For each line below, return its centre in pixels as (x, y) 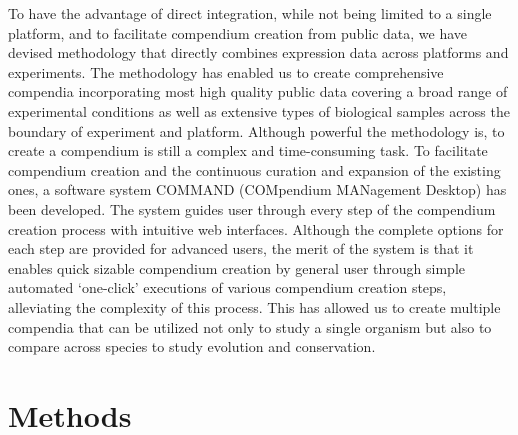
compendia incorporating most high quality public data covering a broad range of (258, 91)
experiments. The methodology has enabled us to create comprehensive (226, 71)
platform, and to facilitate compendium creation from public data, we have (238, 32)
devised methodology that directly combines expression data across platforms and (258, 52)
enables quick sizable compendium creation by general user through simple (237, 267)
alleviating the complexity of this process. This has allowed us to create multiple (254, 306)
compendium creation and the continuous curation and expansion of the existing (254, 169)
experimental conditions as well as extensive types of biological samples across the (259, 110)
